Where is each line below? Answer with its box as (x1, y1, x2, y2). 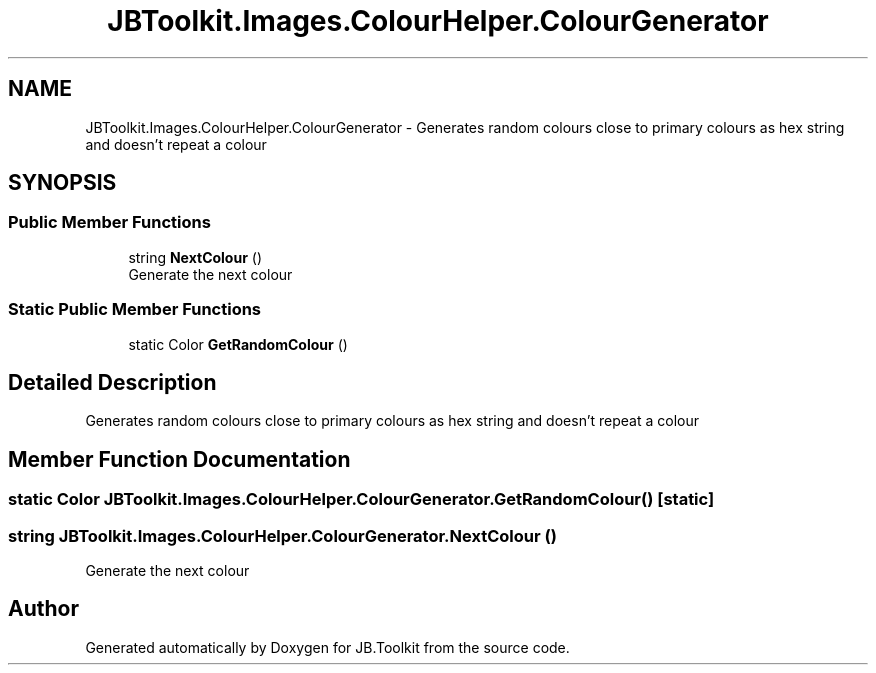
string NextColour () (128, 248, 263, 266)
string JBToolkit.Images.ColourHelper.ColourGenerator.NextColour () (8, 525, 557, 546)
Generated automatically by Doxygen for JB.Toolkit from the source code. (85, 638, 570, 656)
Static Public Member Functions (8, 299, 262, 320)
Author (8, 596, 79, 622)
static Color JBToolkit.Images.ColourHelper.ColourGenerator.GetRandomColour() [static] (8, 489, 715, 510)
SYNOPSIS (8, 170, 117, 196)
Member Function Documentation (8, 446, 351, 472)
